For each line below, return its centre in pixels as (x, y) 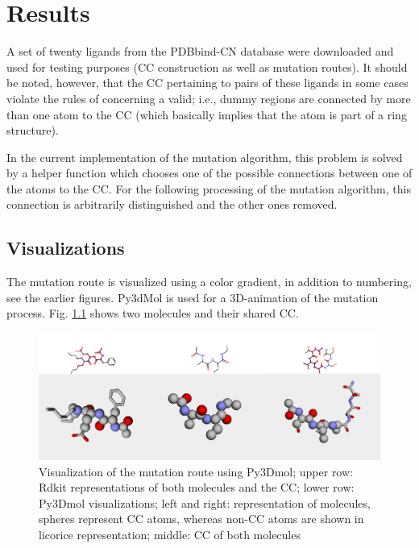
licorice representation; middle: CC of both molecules (170, 534)
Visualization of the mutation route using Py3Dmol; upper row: (196, 471)
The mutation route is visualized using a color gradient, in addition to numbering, (209, 282)
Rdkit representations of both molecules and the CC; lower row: (197, 487)
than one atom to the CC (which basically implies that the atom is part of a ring (207, 114)
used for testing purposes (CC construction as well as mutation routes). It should (207, 66)
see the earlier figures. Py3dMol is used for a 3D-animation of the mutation (193, 297)
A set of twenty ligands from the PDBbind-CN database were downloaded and (200, 51)
